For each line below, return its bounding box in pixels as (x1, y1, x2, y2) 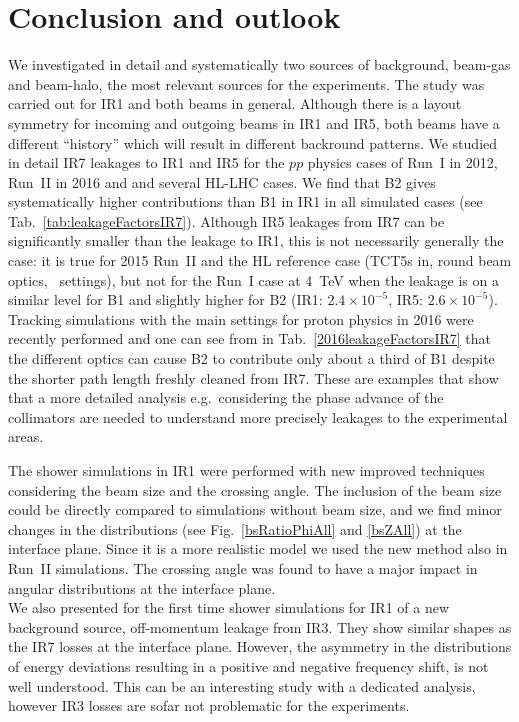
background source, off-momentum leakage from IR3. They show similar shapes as (8, 616, 512, 637)
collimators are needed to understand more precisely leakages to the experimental (8, 406, 508, 427)
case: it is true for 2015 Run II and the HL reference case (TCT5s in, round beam (8, 250, 512, 271)
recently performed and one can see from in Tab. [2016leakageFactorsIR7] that (8, 328, 491, 349)
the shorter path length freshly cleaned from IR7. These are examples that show (8, 367, 499, 388)
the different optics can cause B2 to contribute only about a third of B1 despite (8, 348, 495, 369)
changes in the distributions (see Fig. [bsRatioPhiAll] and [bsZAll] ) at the (8, 518, 462, 539)
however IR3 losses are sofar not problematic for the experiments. (8, 695, 410, 716)
